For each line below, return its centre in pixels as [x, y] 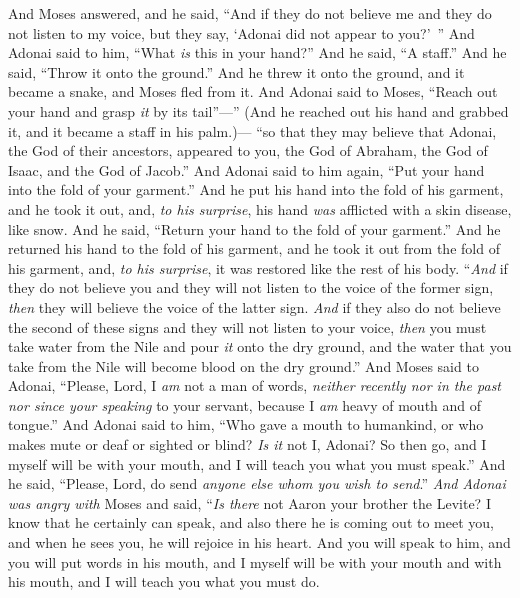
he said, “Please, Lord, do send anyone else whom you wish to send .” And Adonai [257, 483]
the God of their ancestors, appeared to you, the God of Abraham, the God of [248, 150]
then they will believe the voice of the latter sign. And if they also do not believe [254, 306]
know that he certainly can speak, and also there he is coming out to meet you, [251, 522]
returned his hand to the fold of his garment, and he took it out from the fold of [254, 248]
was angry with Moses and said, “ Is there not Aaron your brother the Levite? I [249, 502]
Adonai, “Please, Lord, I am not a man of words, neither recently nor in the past [255, 385]
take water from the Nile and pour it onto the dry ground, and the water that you [260, 346]
